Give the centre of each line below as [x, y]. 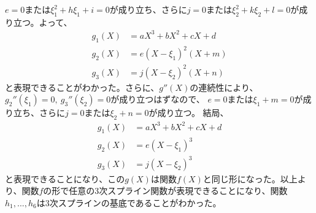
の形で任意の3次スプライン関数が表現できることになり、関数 [165, 191]
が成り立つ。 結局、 [189, 113]
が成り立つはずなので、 [158, 99]
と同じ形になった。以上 [250, 178]
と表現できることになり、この [65, 178]
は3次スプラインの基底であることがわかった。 [129, 202]
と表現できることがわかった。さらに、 [82, 87]
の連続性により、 [224, 87]
